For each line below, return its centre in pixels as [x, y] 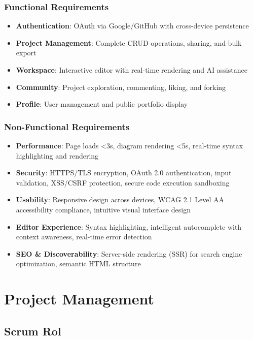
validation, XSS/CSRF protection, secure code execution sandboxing [123, 182]
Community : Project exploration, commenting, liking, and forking [121, 87]
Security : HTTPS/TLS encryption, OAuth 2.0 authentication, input [124, 173]
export [26, 53]
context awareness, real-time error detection [84, 237]
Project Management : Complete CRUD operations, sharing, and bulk [129, 42]
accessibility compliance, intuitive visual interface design [103, 209]
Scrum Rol [33, 331]
